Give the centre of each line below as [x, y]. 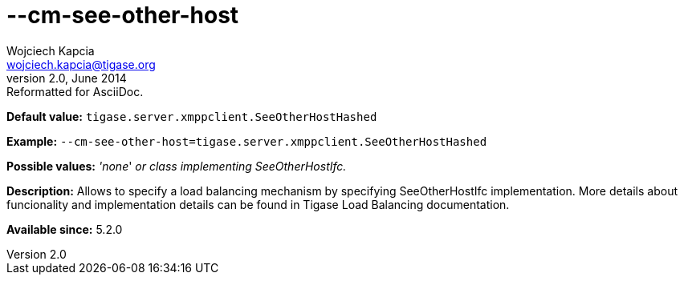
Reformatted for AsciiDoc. [75, 91]
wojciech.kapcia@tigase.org [81, 64]
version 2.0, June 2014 [67, 78]
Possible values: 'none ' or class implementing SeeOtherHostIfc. [177, 166]
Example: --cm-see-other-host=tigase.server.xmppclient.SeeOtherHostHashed [247, 141]
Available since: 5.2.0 [65, 229]
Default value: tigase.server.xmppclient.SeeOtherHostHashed [192, 116]
